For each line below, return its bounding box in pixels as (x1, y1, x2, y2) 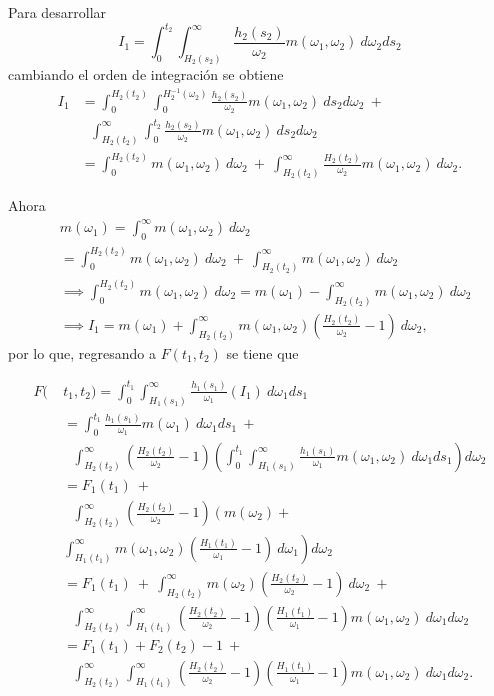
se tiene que (226, 342, 299, 363)
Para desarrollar (8, 2, 107, 22)
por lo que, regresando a (8, 342, 156, 363)
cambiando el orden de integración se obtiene (8, 63, 284, 84)
